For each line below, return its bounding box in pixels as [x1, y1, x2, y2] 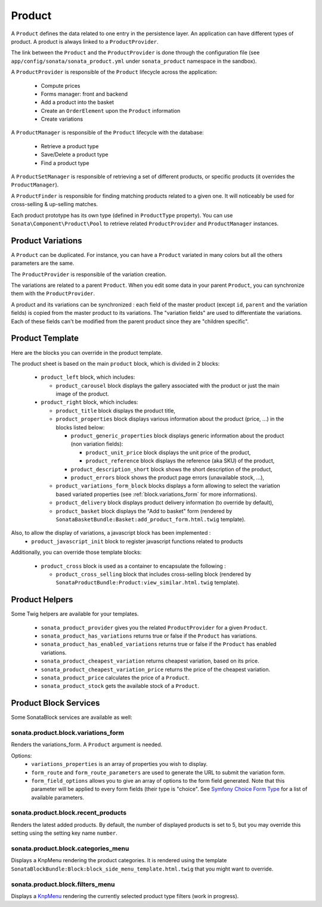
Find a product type [41, 159, 89, 167]
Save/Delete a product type [41, 151, 109, 158]
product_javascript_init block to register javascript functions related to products [31, 538, 243, 545]
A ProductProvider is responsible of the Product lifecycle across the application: [11, 69, 218, 76]
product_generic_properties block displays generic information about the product [70, 432, 284, 439]
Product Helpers [11, 595, 73, 605]
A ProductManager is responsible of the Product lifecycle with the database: [11, 129, 204, 136]
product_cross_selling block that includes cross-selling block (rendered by [55, 571, 252, 578]
